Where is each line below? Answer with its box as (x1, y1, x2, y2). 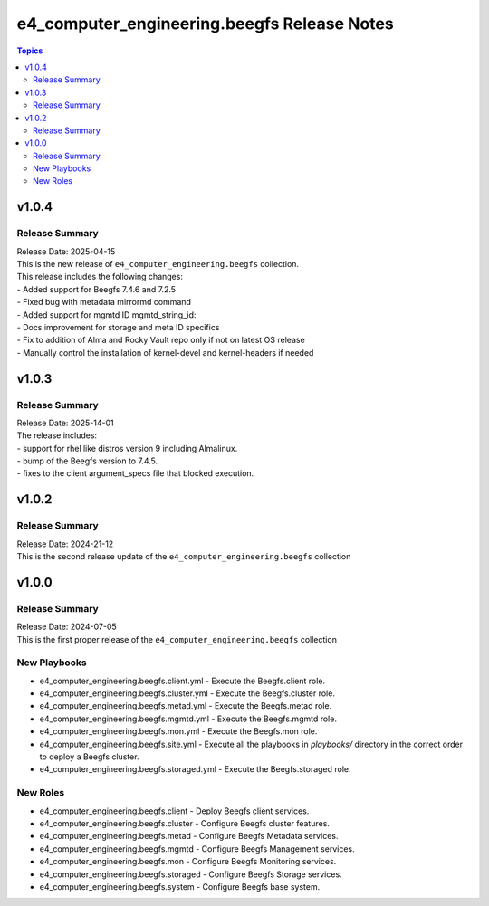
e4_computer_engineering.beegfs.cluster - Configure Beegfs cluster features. (39, 817, 331, 828)
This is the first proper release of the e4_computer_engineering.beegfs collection (16, 634, 337, 644)
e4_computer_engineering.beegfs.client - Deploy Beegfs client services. (39, 806, 310, 816)
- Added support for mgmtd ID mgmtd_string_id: (16, 309, 197, 320)
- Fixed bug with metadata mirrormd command (16, 297, 192, 308)
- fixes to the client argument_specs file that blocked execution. (16, 468, 254, 479)
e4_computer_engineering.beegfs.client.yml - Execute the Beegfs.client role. (39, 675, 326, 686)
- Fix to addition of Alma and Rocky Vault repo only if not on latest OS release (16, 335, 305, 346)
